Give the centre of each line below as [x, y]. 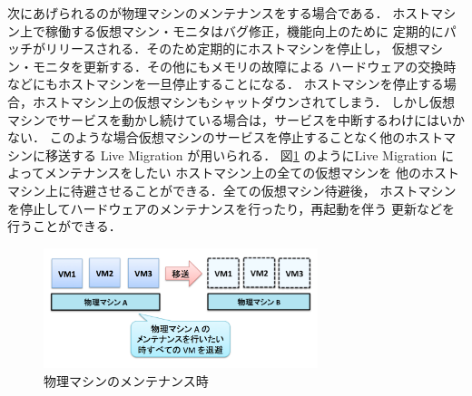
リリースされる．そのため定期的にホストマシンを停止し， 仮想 [231, 48]
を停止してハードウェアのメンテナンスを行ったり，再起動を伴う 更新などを [231, 208]
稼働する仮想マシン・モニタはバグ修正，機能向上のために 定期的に [244, 30]
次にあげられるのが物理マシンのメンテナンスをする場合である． [198, 13]
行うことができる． [64, 226]
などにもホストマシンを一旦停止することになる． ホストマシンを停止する [226, 84]
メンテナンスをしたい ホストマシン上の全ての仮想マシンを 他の [232, 173]
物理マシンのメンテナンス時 [126, 380]
